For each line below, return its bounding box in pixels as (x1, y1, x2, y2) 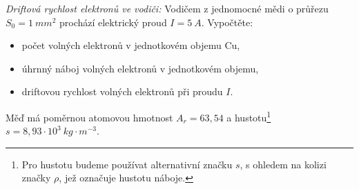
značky (21, 170, 51, 185)
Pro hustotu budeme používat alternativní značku (21, 157, 233, 171)
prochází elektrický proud (59, 14, 167, 29)
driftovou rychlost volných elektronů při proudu (21, 84, 223, 99)
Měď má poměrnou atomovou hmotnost (6, 110, 173, 124)
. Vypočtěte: (201, 14, 253, 29)
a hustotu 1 (226, 108, 271, 124)
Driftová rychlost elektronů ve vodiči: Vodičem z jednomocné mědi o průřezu (6, 1, 329, 15)
